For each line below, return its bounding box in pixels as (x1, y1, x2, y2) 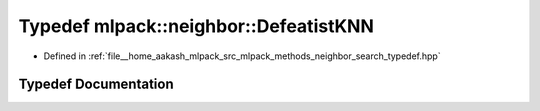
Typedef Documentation (18, 76, 174, 93)
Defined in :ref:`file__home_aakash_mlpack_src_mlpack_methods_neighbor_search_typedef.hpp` (43, 50, 441, 62)
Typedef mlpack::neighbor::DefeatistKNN (18, 15, 375, 37)
